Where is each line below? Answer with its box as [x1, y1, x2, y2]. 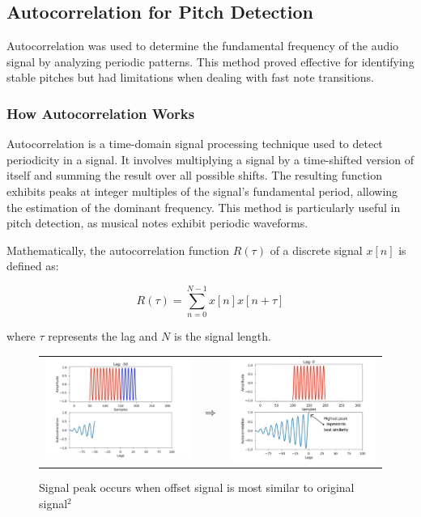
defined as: [6, 257, 59, 274]
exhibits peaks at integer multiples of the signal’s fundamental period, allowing [6, 182, 398, 199]
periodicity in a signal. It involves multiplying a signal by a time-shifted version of [6, 150, 414, 167]
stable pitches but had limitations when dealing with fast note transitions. [6, 69, 374, 86]
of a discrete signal [270, 241, 363, 258]
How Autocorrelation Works [6, 103, 195, 123]
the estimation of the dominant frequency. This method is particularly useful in [6, 198, 401, 215]
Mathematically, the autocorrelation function [6, 241, 230, 258]
